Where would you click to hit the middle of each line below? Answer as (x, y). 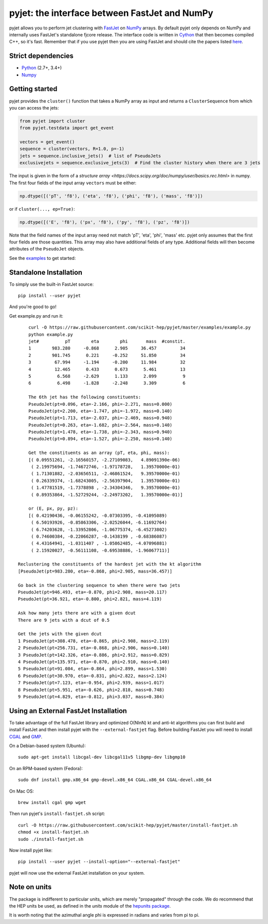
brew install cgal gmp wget (52, 802)
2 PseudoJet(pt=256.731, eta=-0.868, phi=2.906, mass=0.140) (94, 648)
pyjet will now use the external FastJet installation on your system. (77, 873)
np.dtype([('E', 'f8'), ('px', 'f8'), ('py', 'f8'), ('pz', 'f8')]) (105, 222)
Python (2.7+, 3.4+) (42, 68)
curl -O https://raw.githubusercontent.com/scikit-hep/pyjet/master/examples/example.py (139, 328)
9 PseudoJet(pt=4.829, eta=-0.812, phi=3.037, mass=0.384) (91, 696)
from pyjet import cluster (52, 121)
